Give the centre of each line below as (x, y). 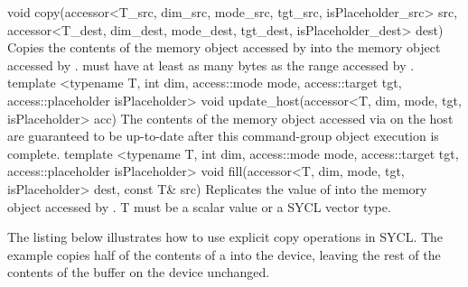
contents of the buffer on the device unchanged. (139, 272)
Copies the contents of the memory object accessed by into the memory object (224, 47)
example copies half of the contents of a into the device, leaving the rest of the (224, 254)
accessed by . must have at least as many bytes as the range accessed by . (211, 65)
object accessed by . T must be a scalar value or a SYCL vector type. (199, 206)
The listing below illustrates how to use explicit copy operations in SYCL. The (225, 237)
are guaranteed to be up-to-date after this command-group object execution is (223, 136)
